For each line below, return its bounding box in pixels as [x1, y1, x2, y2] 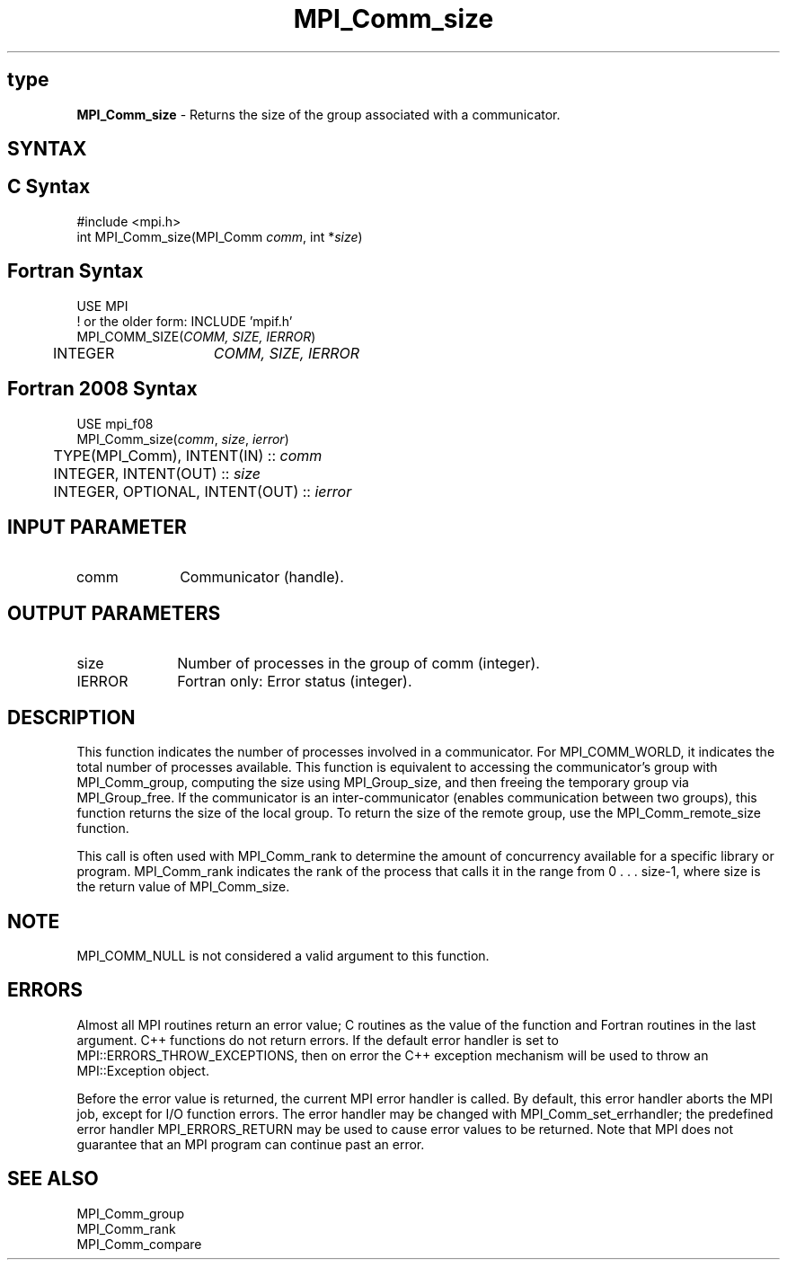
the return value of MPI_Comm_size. [76, 879, 290, 895]
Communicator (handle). [180, 568, 344, 587]
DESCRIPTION [7, 705, 136, 729]
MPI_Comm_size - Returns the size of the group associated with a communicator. [76, 106, 561, 122]
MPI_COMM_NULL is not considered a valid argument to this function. [76, 947, 490, 963]
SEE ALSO [7, 1167, 99, 1191]
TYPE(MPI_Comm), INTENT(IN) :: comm [53, 446, 323, 465]
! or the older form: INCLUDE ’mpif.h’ [76, 313, 293, 329]
